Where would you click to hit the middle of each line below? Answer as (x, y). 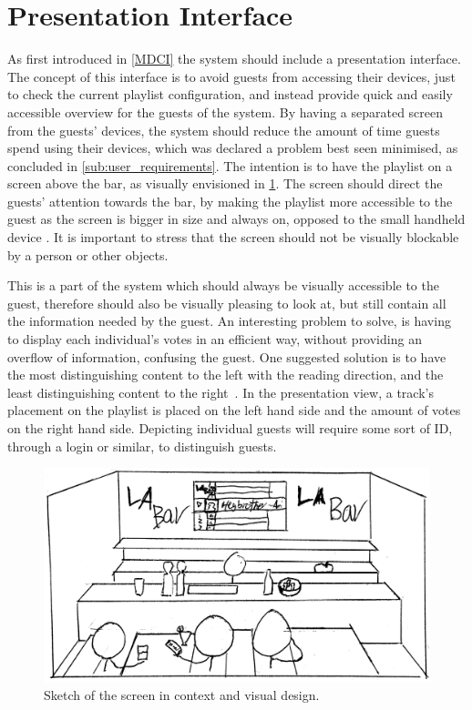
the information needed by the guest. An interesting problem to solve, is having (229, 321)
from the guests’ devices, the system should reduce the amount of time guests (224, 130)
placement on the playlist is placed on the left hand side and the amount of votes (234, 410)
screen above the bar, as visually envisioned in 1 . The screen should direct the (225, 183)
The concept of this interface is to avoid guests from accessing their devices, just (231, 76)
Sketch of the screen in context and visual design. (182, 695)
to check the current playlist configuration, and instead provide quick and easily (230, 94)
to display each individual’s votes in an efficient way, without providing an (215, 339)
